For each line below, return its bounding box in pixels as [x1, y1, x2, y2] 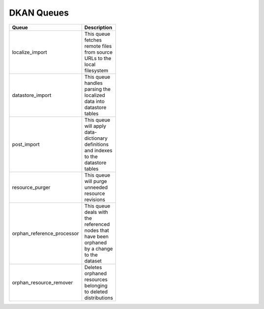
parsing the [84, 85, 111, 92]
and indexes [84, 147, 112, 154]
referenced [84, 221, 110, 227]
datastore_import [12, 92, 51, 99]
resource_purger [12, 184, 51, 190]
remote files [84, 42, 112, 49]
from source [84, 49, 112, 56]
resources [84, 276, 108, 283]
